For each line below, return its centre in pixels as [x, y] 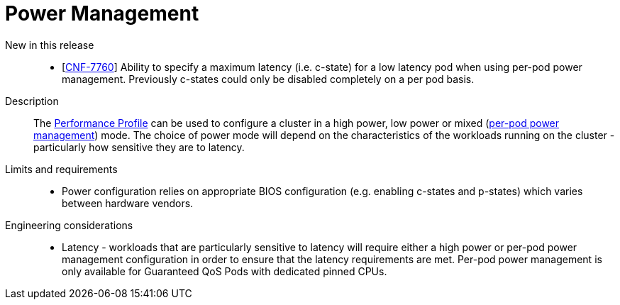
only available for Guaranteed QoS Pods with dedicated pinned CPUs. [225, 271]
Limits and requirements [61, 169]
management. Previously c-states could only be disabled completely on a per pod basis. [268, 79]
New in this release [50, 45]
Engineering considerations [69, 225]
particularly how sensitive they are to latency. [139, 147]
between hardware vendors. [128, 203]
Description [32, 101]
